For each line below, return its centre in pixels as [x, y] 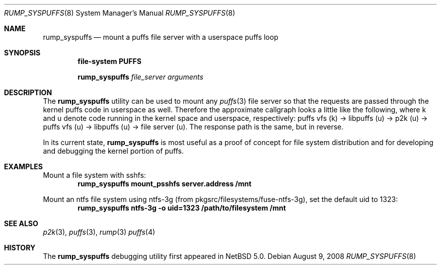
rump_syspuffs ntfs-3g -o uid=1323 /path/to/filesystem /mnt [182, 208]
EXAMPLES [23, 166]
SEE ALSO [21, 223]
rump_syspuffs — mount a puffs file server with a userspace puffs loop [161, 37]
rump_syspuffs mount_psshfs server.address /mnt [165, 184]
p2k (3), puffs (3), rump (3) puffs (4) [99, 232]
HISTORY [20, 248]
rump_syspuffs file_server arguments [140, 77]
